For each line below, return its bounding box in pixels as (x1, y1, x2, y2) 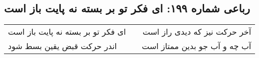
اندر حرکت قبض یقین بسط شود (8, 40, 117, 52)
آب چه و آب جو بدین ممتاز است (142, 40, 252, 52)
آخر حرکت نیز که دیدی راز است (142, 26, 252, 38)
